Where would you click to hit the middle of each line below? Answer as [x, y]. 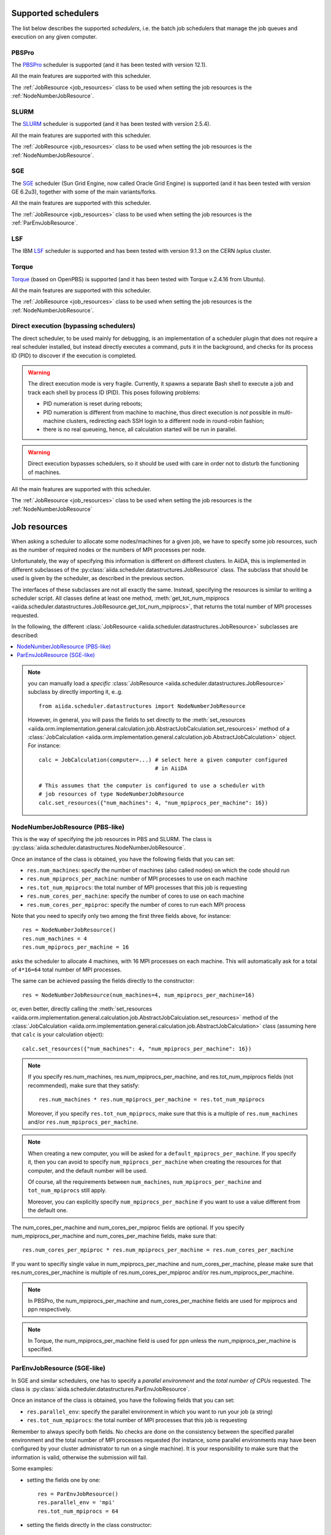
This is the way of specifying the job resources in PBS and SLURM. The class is [112, 839]
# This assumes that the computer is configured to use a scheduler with [152, 785]
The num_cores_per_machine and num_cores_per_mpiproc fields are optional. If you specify [128, 1227]
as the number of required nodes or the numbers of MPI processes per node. [109, 550]
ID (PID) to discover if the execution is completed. [74, 356]
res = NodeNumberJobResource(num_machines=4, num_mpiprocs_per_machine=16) [139, 995]
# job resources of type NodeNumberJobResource [112, 794]
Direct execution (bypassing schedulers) [74, 326]
